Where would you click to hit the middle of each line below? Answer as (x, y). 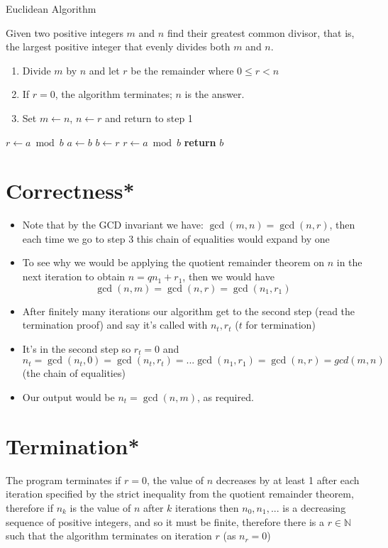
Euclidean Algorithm (51, 9)
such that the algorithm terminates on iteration (109, 536)
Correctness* (70, 191)
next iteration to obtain (74, 276)
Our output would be (68, 397)
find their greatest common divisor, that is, (261, 32)
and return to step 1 (149, 117)
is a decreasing (314, 507)
